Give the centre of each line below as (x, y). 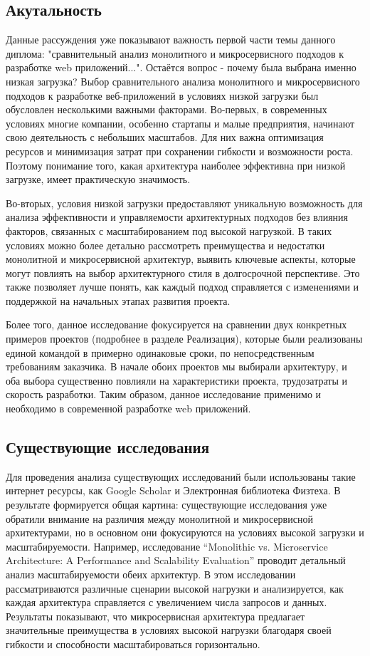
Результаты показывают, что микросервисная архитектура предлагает (155, 616)
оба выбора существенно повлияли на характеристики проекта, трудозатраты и (177, 380)
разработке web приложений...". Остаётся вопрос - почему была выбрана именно (181, 67)
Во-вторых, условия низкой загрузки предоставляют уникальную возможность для (184, 203)
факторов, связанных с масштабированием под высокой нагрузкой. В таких (169, 230)
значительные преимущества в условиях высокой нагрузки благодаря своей (169, 630)
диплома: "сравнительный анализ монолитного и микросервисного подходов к (175, 53)
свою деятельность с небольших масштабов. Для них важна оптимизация (165, 137)
